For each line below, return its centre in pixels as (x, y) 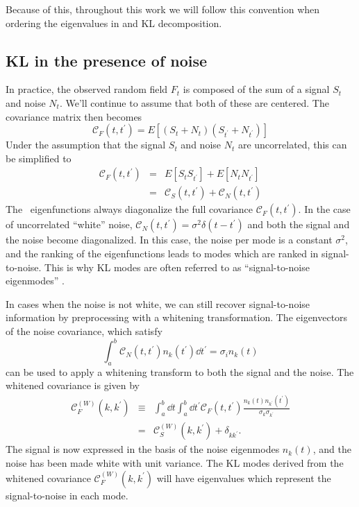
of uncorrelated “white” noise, (69, 224)
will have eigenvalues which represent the (244, 478)
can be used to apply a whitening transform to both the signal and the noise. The (180, 371)
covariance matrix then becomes (74, 116)
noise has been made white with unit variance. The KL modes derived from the (175, 463)
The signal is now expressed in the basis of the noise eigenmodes (143, 449)
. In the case (324, 209)
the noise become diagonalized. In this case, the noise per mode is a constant (169, 240)
